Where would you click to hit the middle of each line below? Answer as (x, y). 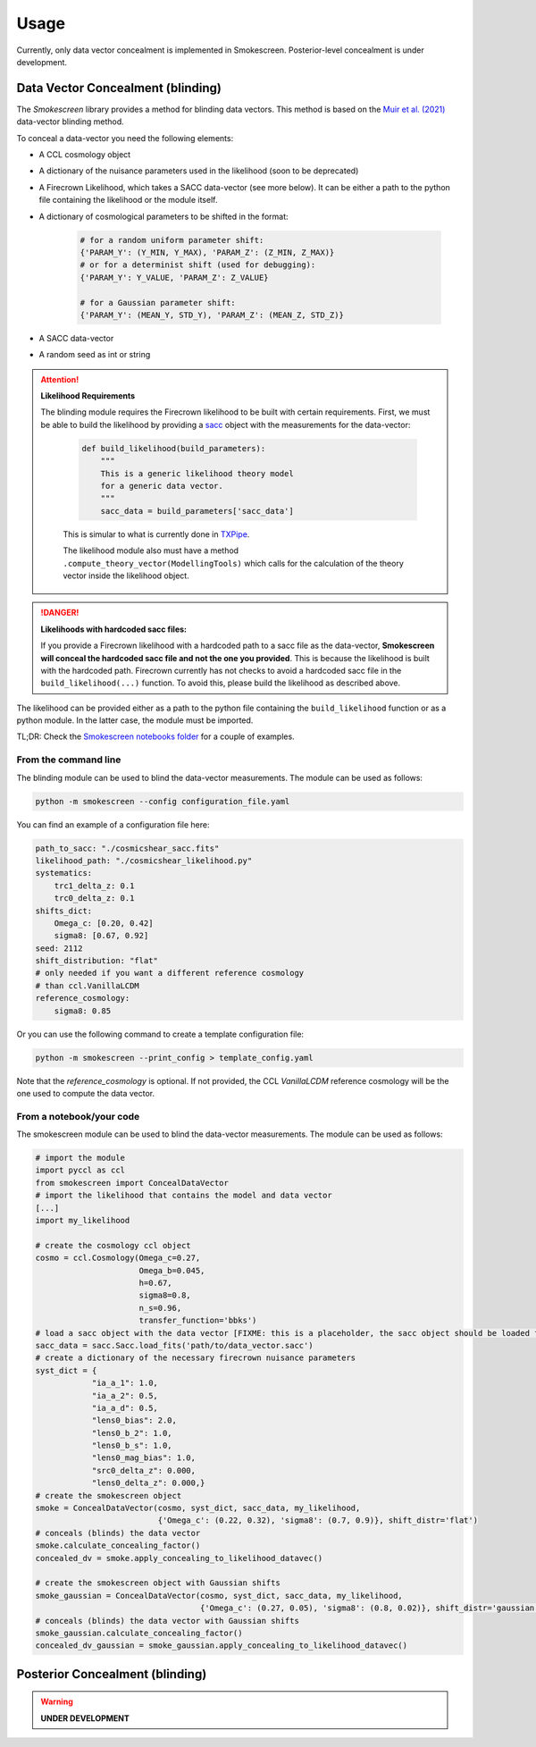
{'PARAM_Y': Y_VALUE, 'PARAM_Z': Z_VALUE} (174, 277)
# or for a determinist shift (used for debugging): (198, 265)
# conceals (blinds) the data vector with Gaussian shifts (167, 1621)
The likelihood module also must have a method (151, 550)
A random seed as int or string (95, 355)
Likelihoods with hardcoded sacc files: (114, 629)
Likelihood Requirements (88, 396)
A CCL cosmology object (85, 155)
